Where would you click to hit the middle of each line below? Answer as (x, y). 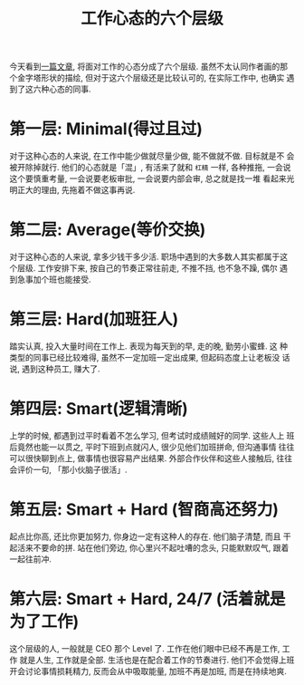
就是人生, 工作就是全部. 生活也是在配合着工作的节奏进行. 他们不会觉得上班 (157, 660)
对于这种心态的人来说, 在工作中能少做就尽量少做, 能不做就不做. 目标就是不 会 (152, 156)
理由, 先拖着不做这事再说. (88, 190)
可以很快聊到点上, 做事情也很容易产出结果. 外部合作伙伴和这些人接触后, (142, 458)
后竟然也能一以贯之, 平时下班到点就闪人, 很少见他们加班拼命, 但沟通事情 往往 (152, 447)
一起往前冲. (31, 559)
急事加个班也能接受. (54, 280)
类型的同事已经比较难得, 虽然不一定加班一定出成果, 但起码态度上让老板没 (145, 357)
